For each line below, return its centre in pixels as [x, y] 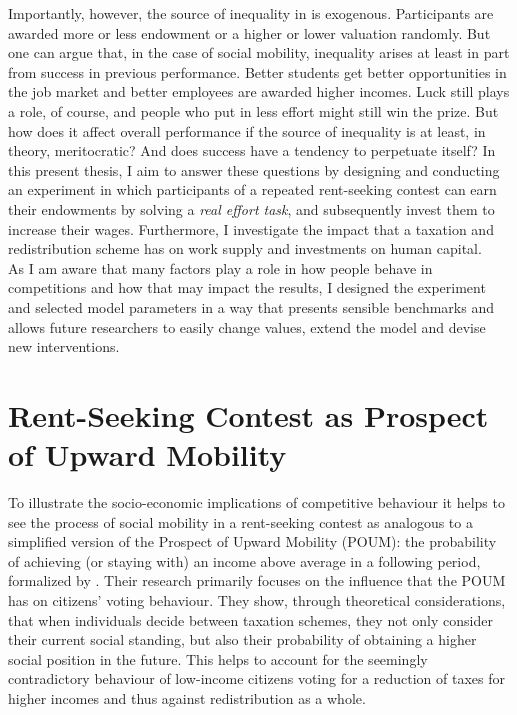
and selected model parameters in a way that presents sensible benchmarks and [251, 306]
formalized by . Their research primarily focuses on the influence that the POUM [257, 580]
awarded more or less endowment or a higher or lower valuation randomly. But [249, 32]
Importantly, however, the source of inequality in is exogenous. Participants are [251, 13]
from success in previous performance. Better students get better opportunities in [257, 71]
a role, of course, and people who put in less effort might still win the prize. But [253, 110]
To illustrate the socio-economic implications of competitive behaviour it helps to [256, 502]
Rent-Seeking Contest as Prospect [248, 414]
